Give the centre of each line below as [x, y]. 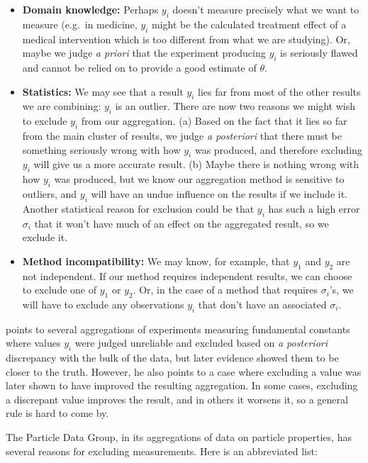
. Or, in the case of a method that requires [225, 290]
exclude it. [45, 237]
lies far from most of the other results [279, 91]
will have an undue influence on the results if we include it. [219, 193]
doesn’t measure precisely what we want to [266, 9]
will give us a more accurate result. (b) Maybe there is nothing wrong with [196, 164]
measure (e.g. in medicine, [80, 24]
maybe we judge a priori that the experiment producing [144, 53]
